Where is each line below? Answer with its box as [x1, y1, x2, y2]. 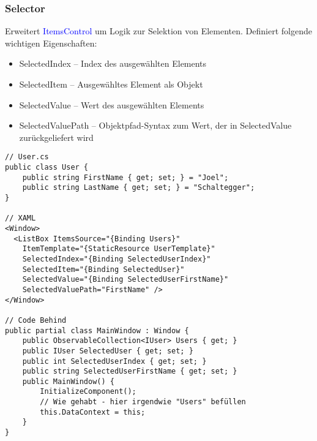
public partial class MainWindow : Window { [5, 326, 189, 335]
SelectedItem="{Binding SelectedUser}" [22, 265, 185, 274]
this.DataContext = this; [40, 407, 146, 417]
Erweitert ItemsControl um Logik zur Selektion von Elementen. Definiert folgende [5, 24, 312, 37]
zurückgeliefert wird [19, 130, 94, 143]
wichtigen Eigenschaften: [5, 36, 97, 49]
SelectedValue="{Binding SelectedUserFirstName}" [22, 275, 229, 284]
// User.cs [5, 153, 49, 162]
